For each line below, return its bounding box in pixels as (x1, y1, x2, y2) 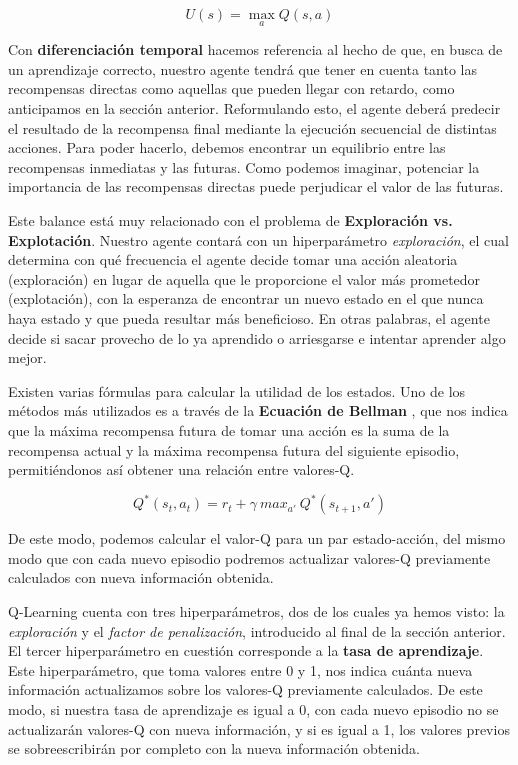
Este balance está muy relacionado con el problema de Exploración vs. (8, 209, 453, 230)
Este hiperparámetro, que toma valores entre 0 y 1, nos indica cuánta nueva (8, 659, 473, 680)
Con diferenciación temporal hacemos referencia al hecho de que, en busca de (8, 39, 503, 60)
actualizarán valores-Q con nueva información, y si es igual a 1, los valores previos (8, 718, 510, 739)
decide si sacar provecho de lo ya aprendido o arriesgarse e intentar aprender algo (8, 327, 506, 348)
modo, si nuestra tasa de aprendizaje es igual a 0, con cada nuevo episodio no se (8, 698, 499, 719)
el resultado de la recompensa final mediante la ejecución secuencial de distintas (8, 117, 497, 138)
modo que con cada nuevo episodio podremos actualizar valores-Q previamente (8, 547, 491, 568)
